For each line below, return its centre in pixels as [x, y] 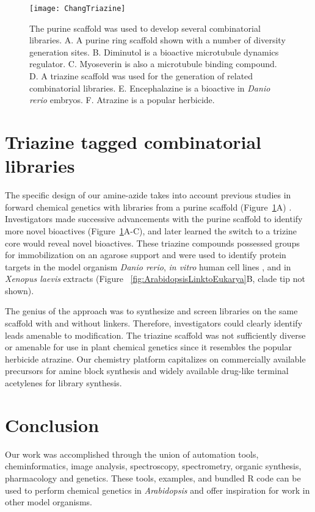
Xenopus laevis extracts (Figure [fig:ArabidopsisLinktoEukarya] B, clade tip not [155, 279]
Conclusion [52, 424]
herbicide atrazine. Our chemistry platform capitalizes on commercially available [155, 359]
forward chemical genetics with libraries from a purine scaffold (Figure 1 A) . [148, 207]
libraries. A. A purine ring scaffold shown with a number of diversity [157, 40]
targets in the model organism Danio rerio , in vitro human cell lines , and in [148, 266]
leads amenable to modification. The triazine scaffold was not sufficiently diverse [155, 335]
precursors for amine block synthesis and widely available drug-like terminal [147, 371]
